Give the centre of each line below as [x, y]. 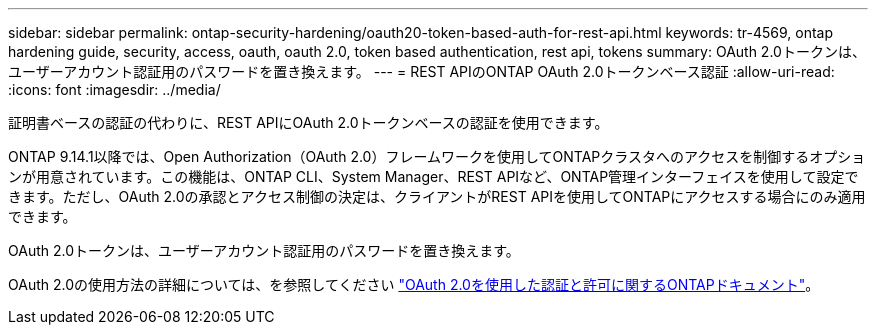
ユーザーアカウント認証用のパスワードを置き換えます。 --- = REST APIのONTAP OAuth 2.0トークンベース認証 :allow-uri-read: [421, 71]
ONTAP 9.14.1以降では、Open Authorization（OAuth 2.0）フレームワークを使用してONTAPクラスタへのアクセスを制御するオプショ [437, 156]
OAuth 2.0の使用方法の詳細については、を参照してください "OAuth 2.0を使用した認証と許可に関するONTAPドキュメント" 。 [414, 284]
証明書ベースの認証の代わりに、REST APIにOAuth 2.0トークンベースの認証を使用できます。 [308, 122]
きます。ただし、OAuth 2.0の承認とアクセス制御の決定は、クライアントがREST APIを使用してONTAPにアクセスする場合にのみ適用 [437, 196]
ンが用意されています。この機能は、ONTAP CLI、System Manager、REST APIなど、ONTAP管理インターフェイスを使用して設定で [433, 176]
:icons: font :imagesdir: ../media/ [114, 89]
